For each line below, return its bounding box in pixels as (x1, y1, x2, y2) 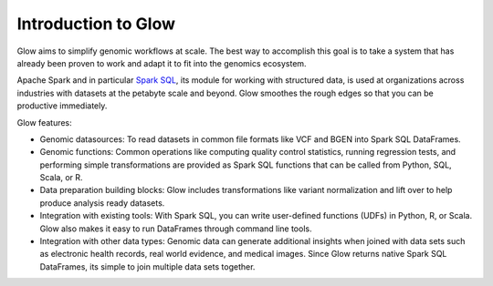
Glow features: (16, 117, 72, 128)
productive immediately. (16, 100, 108, 111)
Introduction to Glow (16, 14, 176, 34)
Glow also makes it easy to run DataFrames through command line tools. (39, 223, 312, 234)
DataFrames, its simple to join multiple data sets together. (39, 260, 256, 272)
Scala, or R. (39, 172, 83, 183)
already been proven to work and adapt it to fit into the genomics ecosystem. (16, 57, 307, 68)
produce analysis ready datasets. (39, 197, 165, 209)
